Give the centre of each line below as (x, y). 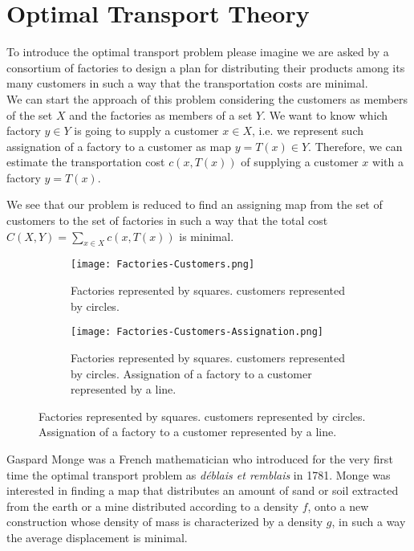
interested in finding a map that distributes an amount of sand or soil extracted (203, 490)
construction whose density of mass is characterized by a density (165, 522)
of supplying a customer (300, 162)
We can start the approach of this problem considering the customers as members (207, 98)
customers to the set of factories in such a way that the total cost (167, 220)
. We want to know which (325, 114)
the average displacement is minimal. (97, 537)
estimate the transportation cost (86, 162)
